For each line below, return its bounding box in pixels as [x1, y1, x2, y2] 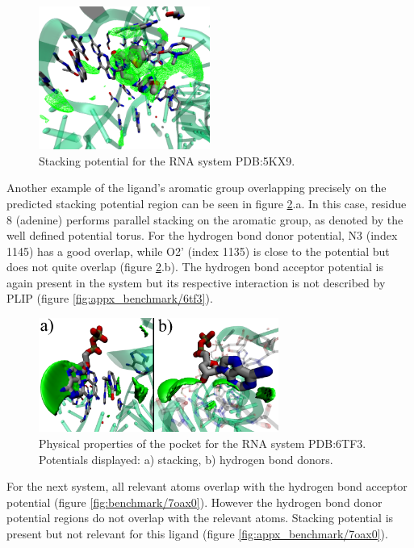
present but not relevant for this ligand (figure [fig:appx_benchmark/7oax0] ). [6, 525, 388, 542]
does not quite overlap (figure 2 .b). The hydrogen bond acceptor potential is [6, 258, 384, 275]
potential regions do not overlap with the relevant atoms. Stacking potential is [6, 509, 394, 526]
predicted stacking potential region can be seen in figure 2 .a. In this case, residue [6, 195, 407, 211]
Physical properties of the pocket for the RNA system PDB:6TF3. [39, 434, 366, 451]
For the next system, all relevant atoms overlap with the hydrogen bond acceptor [6, 478, 408, 495]
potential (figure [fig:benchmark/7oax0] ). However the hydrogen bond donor [6, 493, 383, 510]
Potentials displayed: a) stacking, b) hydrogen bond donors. [39, 450, 333, 467]
